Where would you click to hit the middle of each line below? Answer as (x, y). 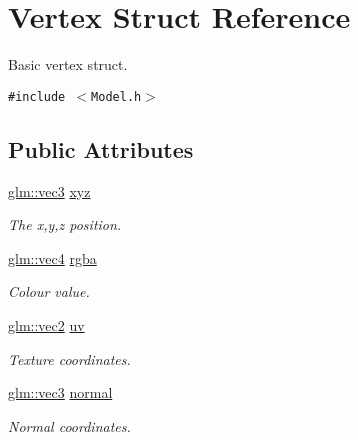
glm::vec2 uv (46, 324)
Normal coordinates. (69, 425)
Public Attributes (101, 148)
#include (37, 96)
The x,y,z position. (65, 224)
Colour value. (49, 291)
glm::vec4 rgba (52, 257)
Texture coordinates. (69, 358)
